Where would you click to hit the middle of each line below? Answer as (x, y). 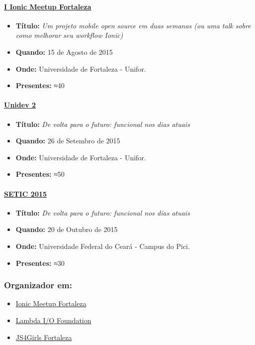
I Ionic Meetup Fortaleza (48, 6)
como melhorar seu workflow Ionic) (69, 35)
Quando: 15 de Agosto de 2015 (64, 52)
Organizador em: (38, 285)
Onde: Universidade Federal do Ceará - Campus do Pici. (103, 246)
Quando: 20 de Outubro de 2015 (67, 229)
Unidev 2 (20, 105)
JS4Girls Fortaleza (44, 337)
